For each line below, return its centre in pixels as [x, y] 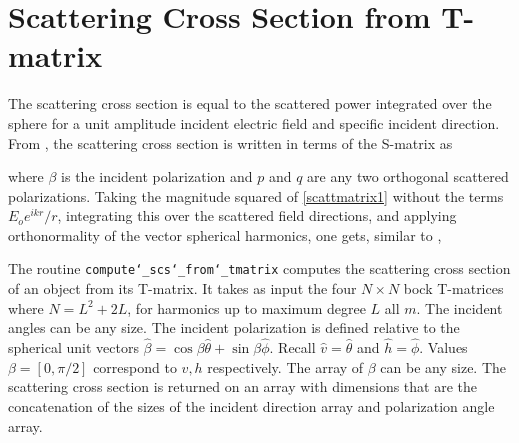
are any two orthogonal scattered [408, 176]
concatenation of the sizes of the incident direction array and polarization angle [251, 405]
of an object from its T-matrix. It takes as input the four [182, 288]
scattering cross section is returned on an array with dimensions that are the [243, 386]
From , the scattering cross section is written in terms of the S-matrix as [230, 142]
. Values [443, 347]
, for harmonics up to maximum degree [246, 307]
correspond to [135, 366]
